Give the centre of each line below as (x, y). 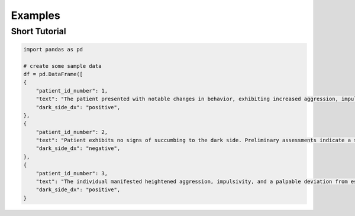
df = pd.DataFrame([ (53, 74)
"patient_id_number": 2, (72, 132)
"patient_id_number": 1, (72, 91)
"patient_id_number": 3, (72, 173)
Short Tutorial (38, 31)
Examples (35, 15)
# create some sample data (62, 66)
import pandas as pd (53, 49)
